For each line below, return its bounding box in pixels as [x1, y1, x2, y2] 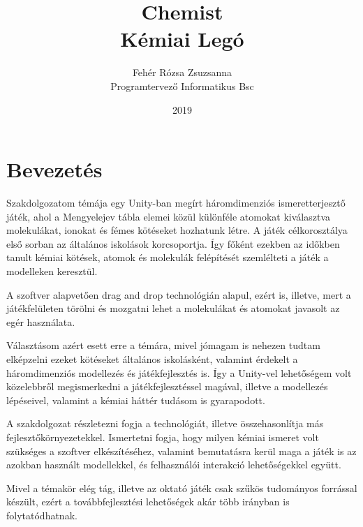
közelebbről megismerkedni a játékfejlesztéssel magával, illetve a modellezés [6, 379, 328, 394]
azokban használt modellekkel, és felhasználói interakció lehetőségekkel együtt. [6, 457, 341, 472]
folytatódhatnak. [6, 507, 77, 522]
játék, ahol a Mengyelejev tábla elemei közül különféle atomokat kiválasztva [6, 209, 331, 223]
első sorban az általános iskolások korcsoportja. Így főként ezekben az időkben [6, 236, 340, 251]
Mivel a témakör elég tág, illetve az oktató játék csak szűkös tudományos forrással [6, 480, 357, 495]
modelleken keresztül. [6, 264, 98, 278]
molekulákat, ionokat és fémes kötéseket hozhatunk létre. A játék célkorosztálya [6, 223, 348, 237]
